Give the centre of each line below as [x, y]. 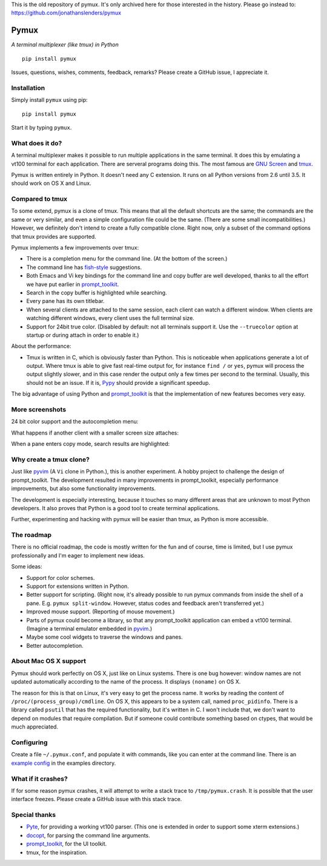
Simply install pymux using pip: [49, 100]
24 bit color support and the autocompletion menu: [75, 422]
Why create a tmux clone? [51, 459]
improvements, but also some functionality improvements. [84, 488]
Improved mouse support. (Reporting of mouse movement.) [101, 611]
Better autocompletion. [55, 645]
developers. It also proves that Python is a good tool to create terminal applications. [115, 508]
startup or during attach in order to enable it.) [83, 335]
